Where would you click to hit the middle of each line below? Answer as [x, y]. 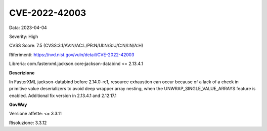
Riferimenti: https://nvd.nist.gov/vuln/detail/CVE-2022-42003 [72, 55]
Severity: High [23, 36]
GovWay [18, 105]
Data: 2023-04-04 [28, 28]
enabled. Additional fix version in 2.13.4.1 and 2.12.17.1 [63, 96]
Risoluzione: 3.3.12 [28, 123]
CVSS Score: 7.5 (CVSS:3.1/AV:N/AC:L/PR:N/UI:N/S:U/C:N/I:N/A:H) [76, 46]
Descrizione [22, 73]
